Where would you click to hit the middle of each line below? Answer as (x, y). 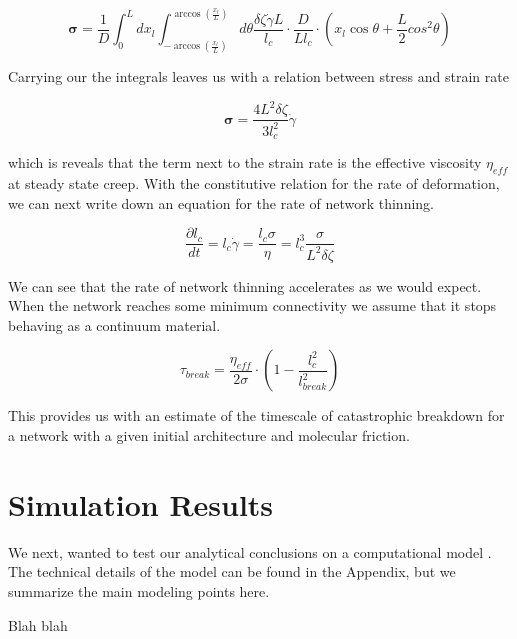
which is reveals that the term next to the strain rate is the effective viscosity (245, 162)
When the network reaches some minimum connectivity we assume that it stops (252, 305)
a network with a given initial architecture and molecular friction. (209, 435)
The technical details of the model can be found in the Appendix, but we (232, 571)
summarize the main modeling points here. (139, 590)
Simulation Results (141, 503)
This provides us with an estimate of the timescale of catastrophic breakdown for (256, 415)
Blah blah (38, 624)
